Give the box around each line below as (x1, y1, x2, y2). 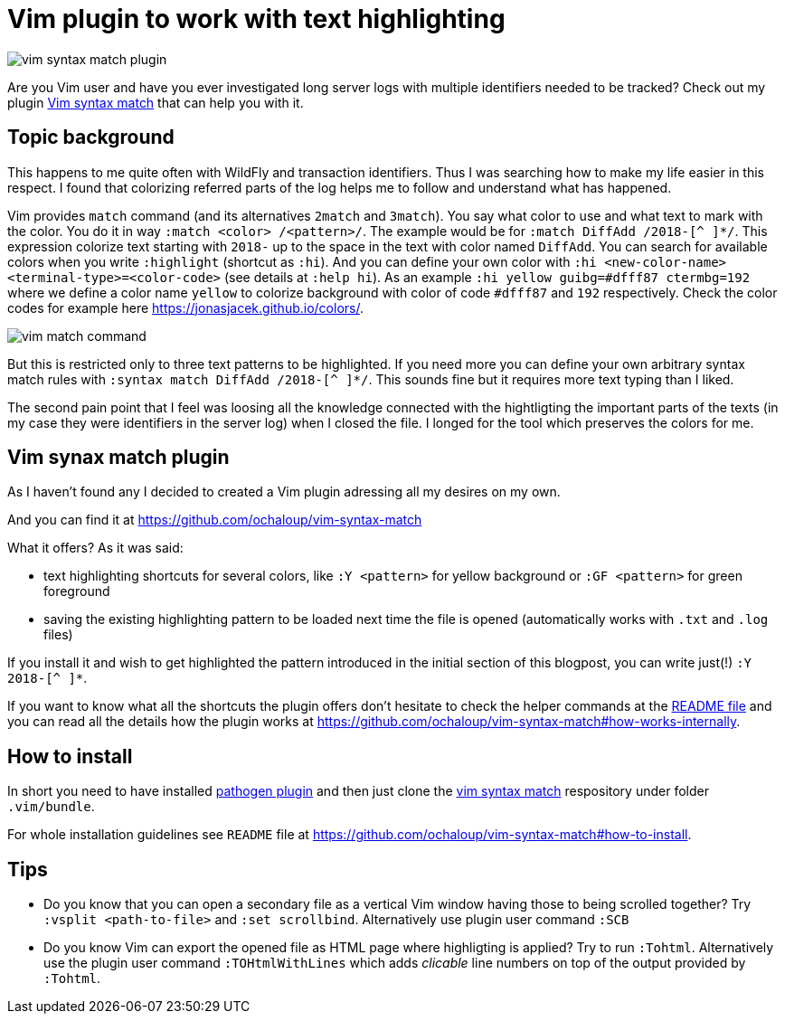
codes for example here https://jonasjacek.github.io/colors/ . (7, 299, 364, 316)
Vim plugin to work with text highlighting (7, 4, 506, 34)
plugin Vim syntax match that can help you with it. (7, 94, 304, 110)
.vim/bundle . (7, 799, 95, 815)
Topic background (7, 126, 175, 149)
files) (43, 627, 73, 643)
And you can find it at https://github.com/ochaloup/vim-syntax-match (7, 512, 422, 528)
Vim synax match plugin (7, 446, 230, 469)
